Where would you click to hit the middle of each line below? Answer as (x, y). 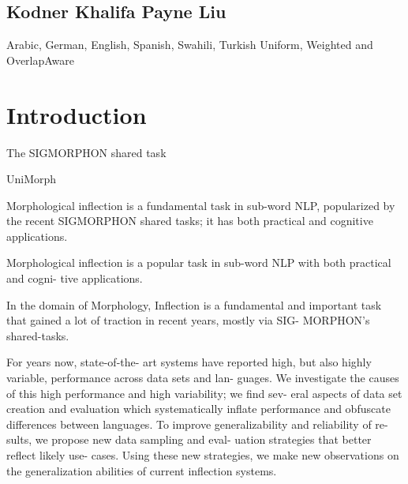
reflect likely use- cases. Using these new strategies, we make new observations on (203, 455)
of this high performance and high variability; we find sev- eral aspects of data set (204, 393)
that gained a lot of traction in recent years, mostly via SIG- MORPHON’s (188, 320)
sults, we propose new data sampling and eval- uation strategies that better (189, 439)
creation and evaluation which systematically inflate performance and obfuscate (198, 409)
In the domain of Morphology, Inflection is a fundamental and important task (194, 304)
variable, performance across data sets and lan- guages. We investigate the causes (203, 378)
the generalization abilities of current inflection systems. (142, 470)
